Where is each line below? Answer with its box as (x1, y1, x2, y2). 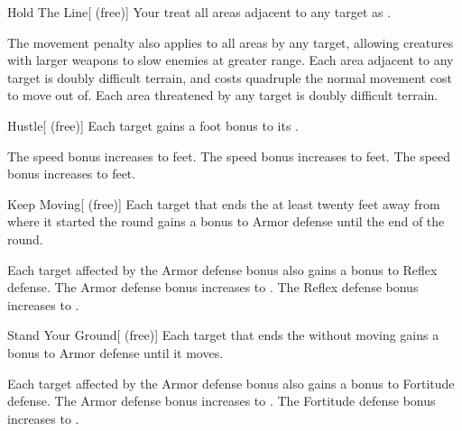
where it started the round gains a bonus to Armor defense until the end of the (7, 212, 445, 231)
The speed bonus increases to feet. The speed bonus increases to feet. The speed (7, 146, 451, 165)
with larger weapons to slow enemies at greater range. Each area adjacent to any (7, 50, 454, 69)
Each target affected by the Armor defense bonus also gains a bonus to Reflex (7, 260, 438, 279)
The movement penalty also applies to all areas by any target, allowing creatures (7, 32, 454, 51)
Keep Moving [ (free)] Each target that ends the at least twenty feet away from (7, 194, 440, 213)
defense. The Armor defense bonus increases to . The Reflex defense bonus (7, 278, 419, 297)
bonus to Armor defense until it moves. (7, 343, 224, 362)
